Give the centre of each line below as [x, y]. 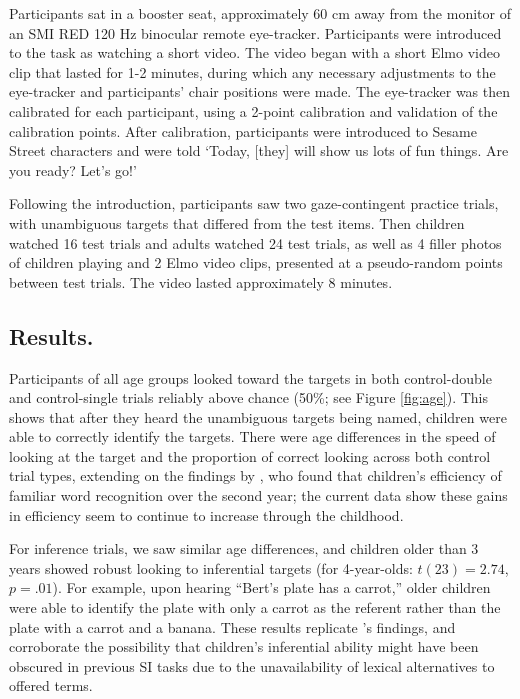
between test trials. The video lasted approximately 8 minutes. [201, 281]
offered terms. [51, 685]
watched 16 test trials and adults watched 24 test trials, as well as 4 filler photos [255, 242]
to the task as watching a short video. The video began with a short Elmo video [254, 52]
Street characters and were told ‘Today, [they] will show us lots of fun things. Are [259, 150]
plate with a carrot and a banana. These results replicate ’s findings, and [232, 626]
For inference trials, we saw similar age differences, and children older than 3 [244, 548]
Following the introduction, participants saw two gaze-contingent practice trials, [254, 203]
